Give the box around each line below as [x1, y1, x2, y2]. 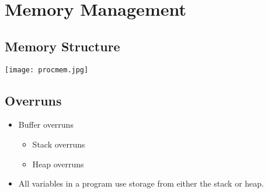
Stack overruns [32, 138, 85, 150]
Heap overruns [32, 157, 84, 170]
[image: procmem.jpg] [5, 65, 89, 74]
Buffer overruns [18, 118, 74, 131]
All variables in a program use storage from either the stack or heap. [18, 177, 264, 190]
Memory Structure [5, 37, 120, 55]
